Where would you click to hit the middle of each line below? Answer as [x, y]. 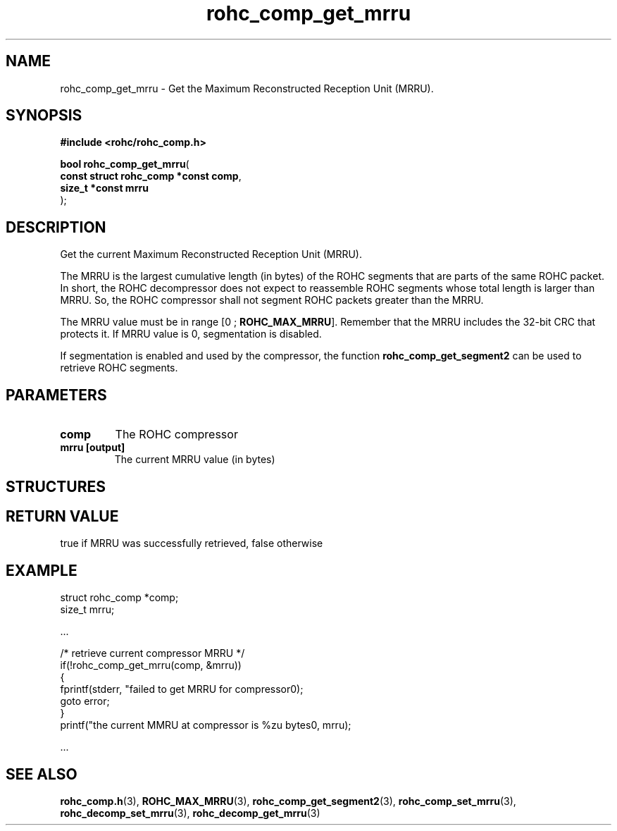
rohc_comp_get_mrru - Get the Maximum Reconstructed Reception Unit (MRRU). [247, 88]
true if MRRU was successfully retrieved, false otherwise [192, 543]
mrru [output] [93, 448]
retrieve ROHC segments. [119, 368]
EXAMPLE [42, 570]
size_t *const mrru [104, 188]
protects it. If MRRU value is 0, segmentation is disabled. [191, 334]
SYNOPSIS [44, 116]
